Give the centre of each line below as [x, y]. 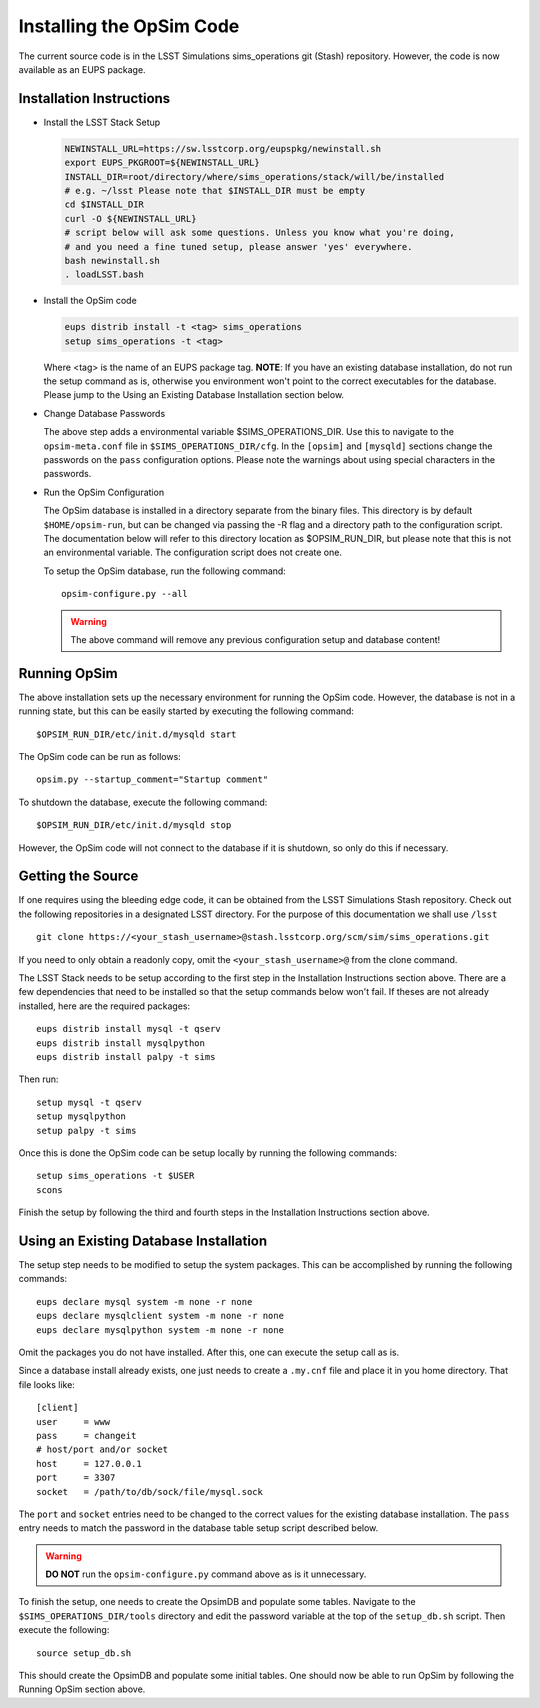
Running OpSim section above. [82, 1689]
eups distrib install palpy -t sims [126, 1056]
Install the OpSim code [90, 301]
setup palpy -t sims [86, 1130]
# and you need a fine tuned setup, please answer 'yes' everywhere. [238, 246]
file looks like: [46, 1384]
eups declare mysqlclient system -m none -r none [160, 1316]
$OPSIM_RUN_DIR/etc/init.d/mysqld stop [134, 825]
